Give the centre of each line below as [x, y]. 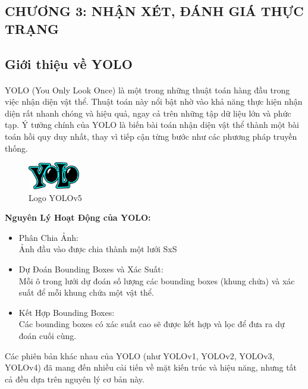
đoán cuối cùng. [48, 335]
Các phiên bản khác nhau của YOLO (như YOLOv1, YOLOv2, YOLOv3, [140, 355]
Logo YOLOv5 [55, 197]
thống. [16, 148]
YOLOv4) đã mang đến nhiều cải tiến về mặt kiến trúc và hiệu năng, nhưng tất [151, 367]
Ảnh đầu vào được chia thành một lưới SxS [98, 249]
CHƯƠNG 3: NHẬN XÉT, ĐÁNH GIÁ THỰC [154, 11]
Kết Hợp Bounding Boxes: [67, 312]
